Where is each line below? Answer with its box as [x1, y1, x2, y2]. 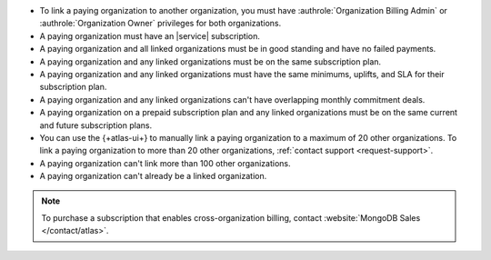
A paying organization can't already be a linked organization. [39, 171, 267, 182]
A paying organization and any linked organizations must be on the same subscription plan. [39, 55, 382, 67]
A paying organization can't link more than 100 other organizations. [39, 157, 291, 168]
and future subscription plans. [39, 119, 153, 131]
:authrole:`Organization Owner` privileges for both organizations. [39, 18, 282, 29]
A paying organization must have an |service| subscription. [39, 30, 261, 41]
